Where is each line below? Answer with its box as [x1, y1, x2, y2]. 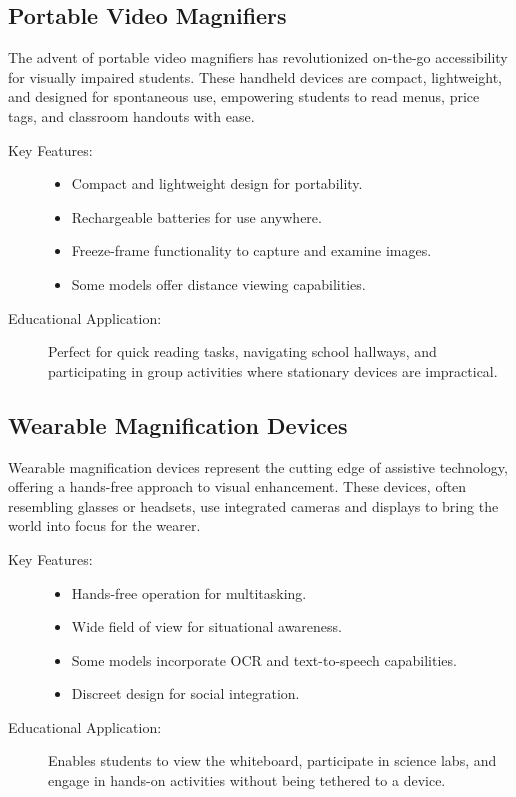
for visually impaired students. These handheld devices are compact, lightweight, [8, 66, 503, 87]
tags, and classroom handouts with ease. [8, 105, 255, 126]
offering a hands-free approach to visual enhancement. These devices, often [8, 476, 467, 497]
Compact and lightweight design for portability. [71, 173, 363, 194]
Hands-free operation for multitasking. [71, 582, 307, 603]
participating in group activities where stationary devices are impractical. [48, 360, 498, 381]
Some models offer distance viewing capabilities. [71, 273, 366, 294]
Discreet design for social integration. [71, 683, 300, 704]
